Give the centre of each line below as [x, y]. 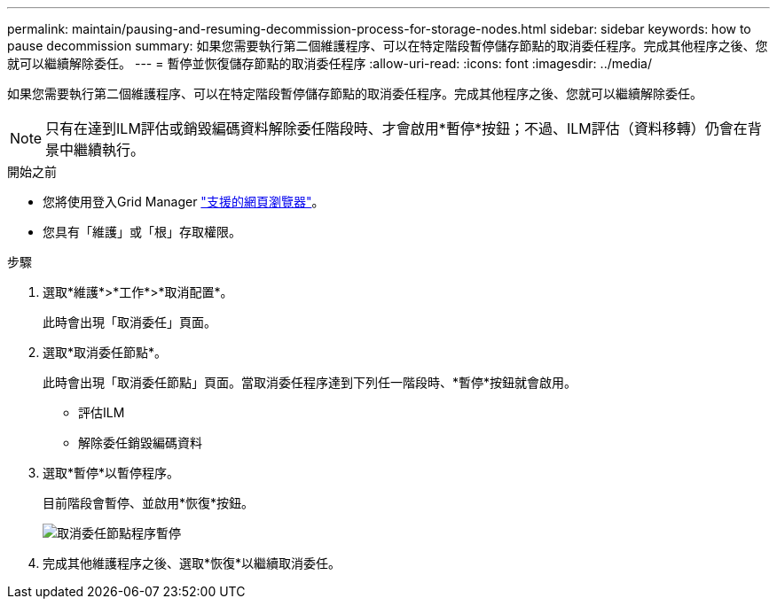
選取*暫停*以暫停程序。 [111, 473]
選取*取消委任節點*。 [105, 352]
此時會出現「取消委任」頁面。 [129, 322]
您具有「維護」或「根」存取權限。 [142, 232]
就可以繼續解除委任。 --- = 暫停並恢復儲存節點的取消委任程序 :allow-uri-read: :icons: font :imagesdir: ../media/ [330, 63]
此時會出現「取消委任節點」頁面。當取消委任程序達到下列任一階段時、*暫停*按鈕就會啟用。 [310, 382]
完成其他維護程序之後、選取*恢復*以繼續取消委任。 [192, 563]
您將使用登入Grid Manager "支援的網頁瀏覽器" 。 [184, 202]
